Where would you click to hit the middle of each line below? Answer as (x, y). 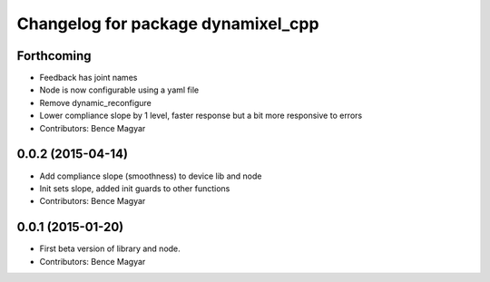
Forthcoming (54, 56)
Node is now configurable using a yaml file (119, 90)
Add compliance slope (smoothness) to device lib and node (151, 176)
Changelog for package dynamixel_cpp (168, 24)
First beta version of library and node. (110, 248)
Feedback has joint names (88, 78)
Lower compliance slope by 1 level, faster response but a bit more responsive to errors (201, 116)
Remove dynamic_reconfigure (95, 102)
